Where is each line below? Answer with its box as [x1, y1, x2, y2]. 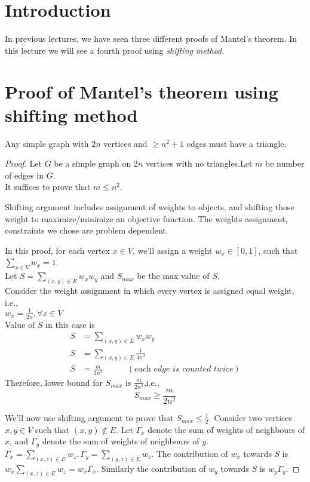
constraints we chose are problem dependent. [5, 224, 168, 237]
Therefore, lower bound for [5, 376, 103, 388]
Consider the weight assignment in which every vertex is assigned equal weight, [5, 284, 294, 297]
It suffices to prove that [5, 180, 91, 193]
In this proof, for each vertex [5, 244, 110, 256]
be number [265, 157, 305, 170]
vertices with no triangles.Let [145, 157, 253, 170]
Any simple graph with [5, 137, 89, 149]
